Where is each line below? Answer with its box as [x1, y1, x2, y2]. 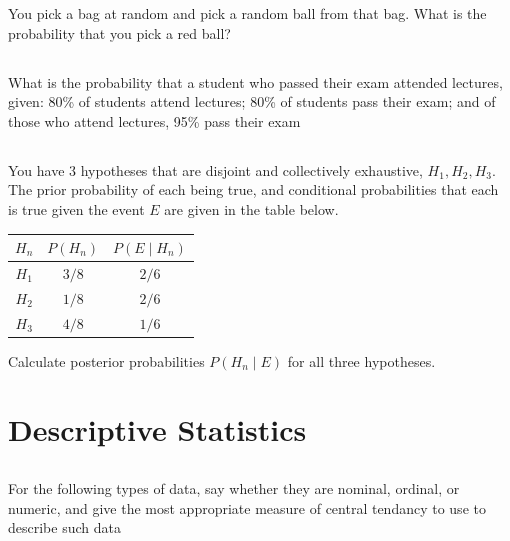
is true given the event [8, 198, 145, 219]
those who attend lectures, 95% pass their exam [8, 110, 301, 131]
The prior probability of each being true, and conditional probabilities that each [8, 179, 499, 200]
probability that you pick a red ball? [8, 22, 231, 43]
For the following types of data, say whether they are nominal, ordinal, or [8, 478, 460, 499]
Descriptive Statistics [8, 409, 307, 450]
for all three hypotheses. [287, 350, 436, 371]
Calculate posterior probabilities [8, 350, 205, 371]
